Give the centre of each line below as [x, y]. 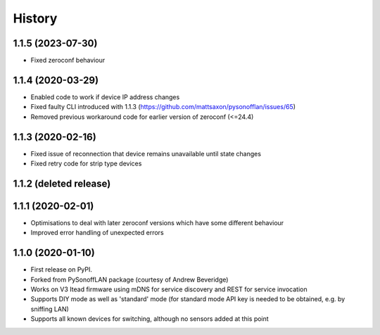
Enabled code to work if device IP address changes [105, 97]
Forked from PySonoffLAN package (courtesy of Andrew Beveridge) [129, 279]
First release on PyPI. [62, 270]
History [35, 18]
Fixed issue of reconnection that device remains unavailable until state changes [146, 153]
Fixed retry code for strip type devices [86, 164]
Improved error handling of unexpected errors [97, 233]
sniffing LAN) [50, 309]
